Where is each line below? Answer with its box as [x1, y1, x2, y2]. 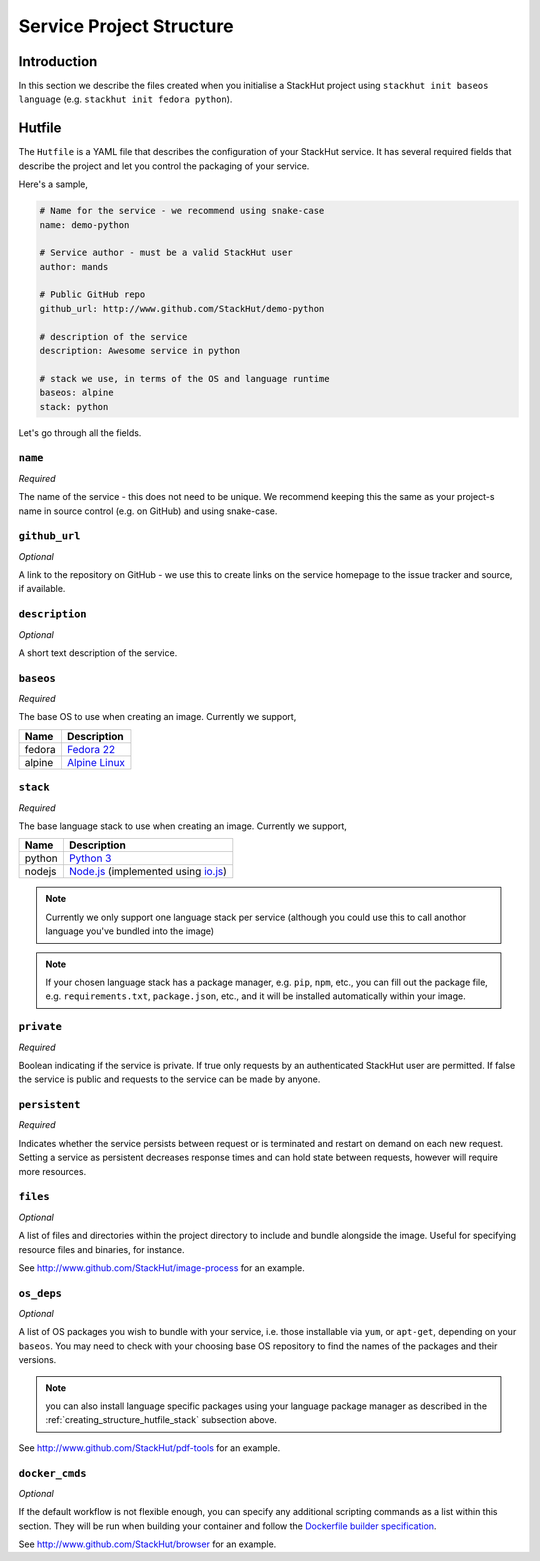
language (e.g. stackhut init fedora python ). [18, 93, 233, 105]
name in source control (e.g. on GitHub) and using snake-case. [18, 505, 278, 517]
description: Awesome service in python [39, 345, 240, 357]
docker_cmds [18, 1466, 87, 1480]
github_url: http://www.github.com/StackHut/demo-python [39, 303, 325, 314]
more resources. [18, 1165, 87, 1177]
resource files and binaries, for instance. [18, 1243, 185, 1255]
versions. [18, 1354, 57, 1366]
